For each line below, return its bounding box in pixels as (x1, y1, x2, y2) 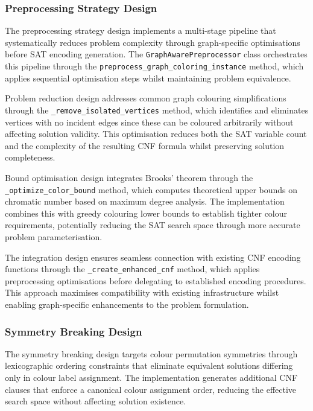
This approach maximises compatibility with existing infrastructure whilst (5, 286, 279, 299)
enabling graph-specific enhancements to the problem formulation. (5, 298, 249, 310)
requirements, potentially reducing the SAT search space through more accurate (5, 218, 300, 231)
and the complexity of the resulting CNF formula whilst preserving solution (5, 139, 285, 151)
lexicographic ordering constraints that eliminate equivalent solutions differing (5, 359, 293, 372)
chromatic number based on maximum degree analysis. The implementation (5, 195, 285, 208)
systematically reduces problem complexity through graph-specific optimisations (5, 36, 300, 48)
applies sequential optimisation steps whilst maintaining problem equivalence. (5, 71, 291, 84)
